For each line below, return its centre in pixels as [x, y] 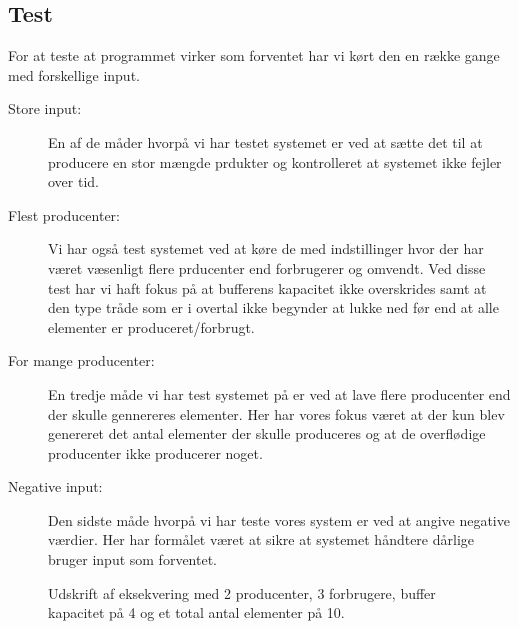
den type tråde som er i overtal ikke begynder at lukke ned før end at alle [273, 307]
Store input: [45, 108]
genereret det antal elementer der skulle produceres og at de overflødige [267, 433]
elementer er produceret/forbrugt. [151, 326]
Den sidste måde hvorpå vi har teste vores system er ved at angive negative [279, 519]
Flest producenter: [64, 214]
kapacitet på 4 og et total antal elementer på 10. [196, 612]
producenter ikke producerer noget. [155, 452]
